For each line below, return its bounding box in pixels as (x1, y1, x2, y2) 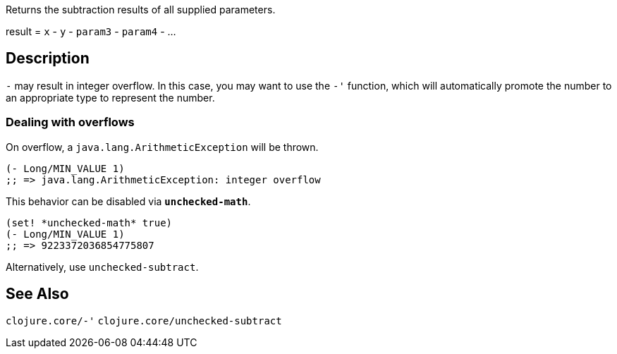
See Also (6, 285, 69, 303)
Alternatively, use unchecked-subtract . (6, 260, 199, 273)
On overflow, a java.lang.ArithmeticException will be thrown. (6, 140, 319, 153)
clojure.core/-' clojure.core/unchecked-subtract (6, 315, 282, 327)
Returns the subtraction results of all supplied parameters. (6, 4, 276, 16)
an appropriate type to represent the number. (6, 91, 215, 104)
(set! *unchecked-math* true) (6, 216, 173, 228)
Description (6, 49, 90, 68)
